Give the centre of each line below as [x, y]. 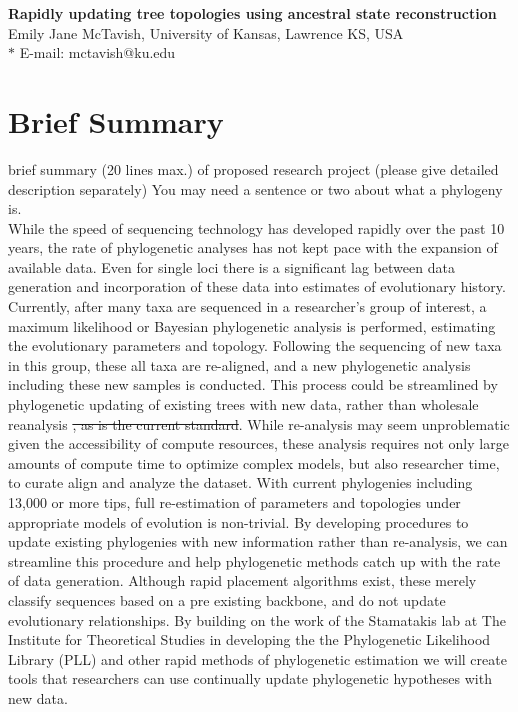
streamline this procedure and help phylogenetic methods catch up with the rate [254, 560]
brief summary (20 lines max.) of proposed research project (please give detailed [253, 168]
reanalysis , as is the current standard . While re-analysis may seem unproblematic [259, 423]
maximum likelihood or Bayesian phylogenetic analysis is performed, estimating [252, 325]
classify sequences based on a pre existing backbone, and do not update [227, 599]
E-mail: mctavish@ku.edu [97, 52]
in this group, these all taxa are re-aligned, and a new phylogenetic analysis [239, 364]
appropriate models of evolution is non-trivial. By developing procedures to [238, 521]
